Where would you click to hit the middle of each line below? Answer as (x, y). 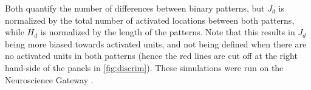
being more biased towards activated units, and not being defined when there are (156, 43)
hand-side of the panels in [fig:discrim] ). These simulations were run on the (144, 67)
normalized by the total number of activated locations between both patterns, (150, 20)
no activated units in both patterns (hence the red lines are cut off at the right (151, 56)
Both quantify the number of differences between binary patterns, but (135, 8)
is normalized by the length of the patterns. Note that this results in (168, 32)
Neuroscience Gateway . (49, 79)
